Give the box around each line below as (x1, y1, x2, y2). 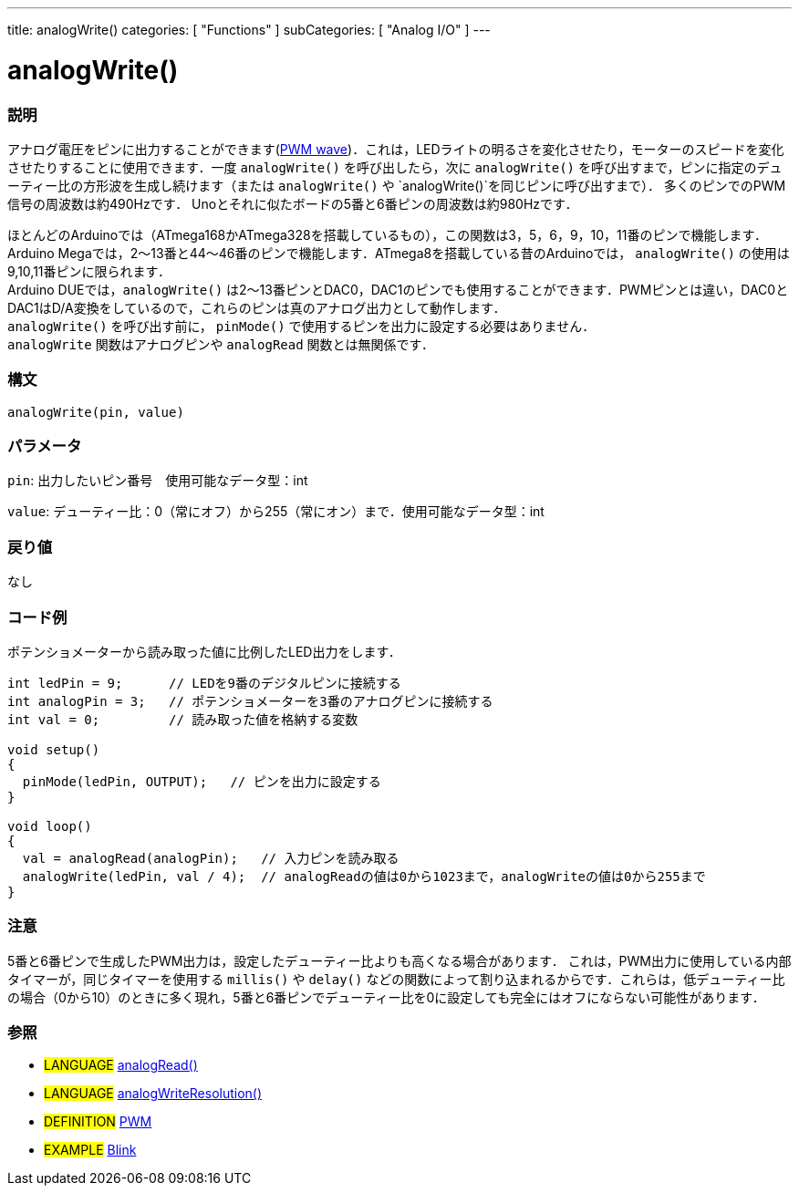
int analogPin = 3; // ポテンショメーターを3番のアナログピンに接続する (7, 693, 493, 709)
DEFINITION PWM (44, 1114, 152, 1130)
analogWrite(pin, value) (7, 404, 184, 420)
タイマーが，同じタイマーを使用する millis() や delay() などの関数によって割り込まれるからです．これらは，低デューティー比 (7, 970, 785, 987)
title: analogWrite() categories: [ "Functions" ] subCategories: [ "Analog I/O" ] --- (7, 22, 491, 37)
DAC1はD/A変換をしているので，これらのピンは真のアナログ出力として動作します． (7, 299, 506, 316)
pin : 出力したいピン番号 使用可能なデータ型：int (7, 472, 308, 489)
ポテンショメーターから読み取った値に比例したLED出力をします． (7, 643, 401, 659)
